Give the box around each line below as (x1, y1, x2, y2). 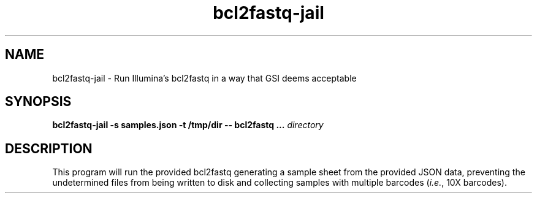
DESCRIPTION (5, 140, 93, 156)
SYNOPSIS (5, 94, 72, 110)
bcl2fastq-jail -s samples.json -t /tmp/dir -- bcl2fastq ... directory (52, 120, 324, 131)
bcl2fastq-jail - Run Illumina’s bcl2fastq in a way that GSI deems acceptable (52, 72, 357, 83)
